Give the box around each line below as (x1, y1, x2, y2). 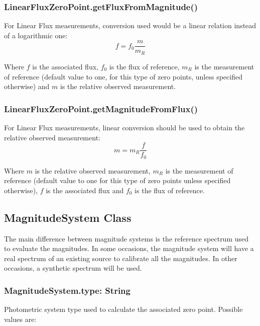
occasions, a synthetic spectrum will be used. (4, 263, 142, 273)
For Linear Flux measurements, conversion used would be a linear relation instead (4, 20, 256, 31)
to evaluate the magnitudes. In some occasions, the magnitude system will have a (4, 243, 254, 254)
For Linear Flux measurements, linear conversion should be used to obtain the (4, 122, 245, 132)
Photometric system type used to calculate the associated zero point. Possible (4, 304, 243, 314)
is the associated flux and (46, 185, 124, 195)
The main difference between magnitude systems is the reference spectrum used (4, 233, 249, 243)
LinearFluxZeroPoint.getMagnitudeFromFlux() (4, 102, 198, 115)
